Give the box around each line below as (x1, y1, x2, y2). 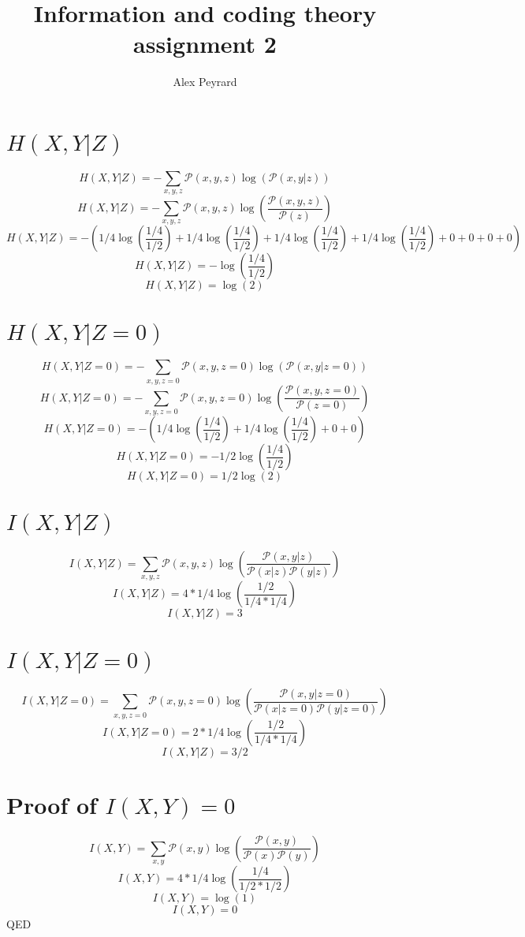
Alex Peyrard (173, 73, 237, 90)
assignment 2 (133, 28, 277, 60)
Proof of (6, 788, 97, 820)
